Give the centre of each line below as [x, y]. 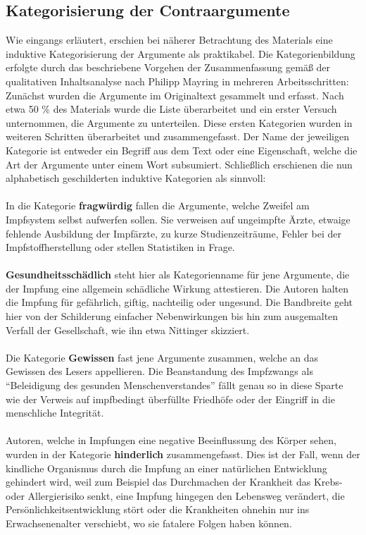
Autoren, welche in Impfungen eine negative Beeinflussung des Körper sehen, [171, 440]
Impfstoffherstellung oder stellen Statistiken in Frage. [120, 247]
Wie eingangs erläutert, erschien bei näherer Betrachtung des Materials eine [169, 40]
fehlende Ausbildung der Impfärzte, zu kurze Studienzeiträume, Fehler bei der [173, 233]
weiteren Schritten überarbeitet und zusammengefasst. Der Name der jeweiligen [177, 136]
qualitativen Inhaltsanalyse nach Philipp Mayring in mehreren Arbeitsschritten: [177, 81]
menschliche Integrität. [55, 413]
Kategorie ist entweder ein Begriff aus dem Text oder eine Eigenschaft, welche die [182, 150]
